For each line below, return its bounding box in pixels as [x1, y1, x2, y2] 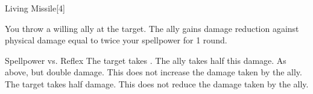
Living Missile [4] [5, 2, 65, 14]
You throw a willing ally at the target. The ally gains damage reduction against [5, 22, 299, 34]
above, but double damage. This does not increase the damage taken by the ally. [5, 66, 302, 78]
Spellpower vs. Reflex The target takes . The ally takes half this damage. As [5, 54, 286, 66]
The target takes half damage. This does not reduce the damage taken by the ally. [5, 77, 309, 90]
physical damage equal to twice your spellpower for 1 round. [5, 34, 227, 46]
